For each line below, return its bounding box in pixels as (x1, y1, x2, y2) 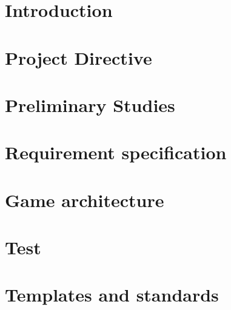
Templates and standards (5, 282, 219, 307)
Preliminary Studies (5, 92, 175, 117)
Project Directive (5, 45, 152, 70)
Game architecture (5, 187, 164, 212)
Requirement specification (5, 140, 227, 165)
